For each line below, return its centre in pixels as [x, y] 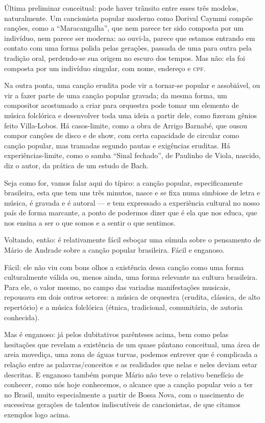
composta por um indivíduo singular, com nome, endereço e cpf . [105, 68]
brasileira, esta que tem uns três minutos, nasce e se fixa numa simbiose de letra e [132, 193]
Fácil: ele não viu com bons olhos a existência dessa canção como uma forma [124, 267]
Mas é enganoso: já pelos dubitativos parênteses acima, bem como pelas [116, 334]
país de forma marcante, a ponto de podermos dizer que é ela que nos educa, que [131, 213]
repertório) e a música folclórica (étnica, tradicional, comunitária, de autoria [124, 307]
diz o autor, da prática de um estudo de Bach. [76, 165]
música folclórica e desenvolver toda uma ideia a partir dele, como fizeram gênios [131, 115]
